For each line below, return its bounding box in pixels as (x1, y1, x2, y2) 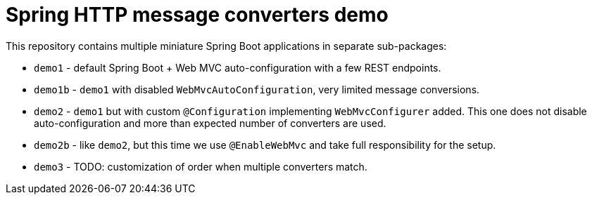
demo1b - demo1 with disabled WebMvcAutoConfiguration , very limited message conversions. (34, 83, 480, 95)
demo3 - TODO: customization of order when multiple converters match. (34, 160, 367, 173)
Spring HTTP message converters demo (6, 3, 389, 27)
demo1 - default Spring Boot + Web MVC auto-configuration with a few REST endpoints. (34, 61, 441, 74)
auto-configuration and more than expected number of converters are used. (34, 116, 386, 129)
